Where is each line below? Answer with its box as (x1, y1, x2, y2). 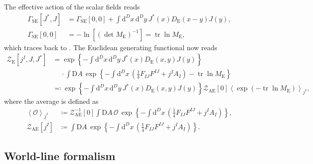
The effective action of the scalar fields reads (4, 1, 140, 11)
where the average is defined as (4, 96, 99, 106)
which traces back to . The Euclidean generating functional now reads (4, 42, 217, 52)
